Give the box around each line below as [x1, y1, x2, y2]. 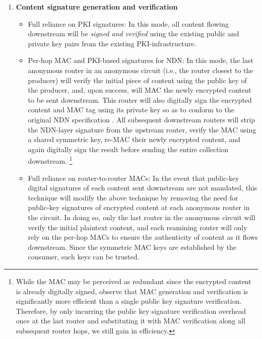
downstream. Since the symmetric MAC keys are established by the [28, 241, 237, 252]
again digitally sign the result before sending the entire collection [28, 144, 229, 154]
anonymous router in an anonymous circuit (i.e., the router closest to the [28, 64, 253, 75]
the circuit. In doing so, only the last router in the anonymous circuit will [28, 212, 255, 222]
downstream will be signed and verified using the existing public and [28, 28, 239, 39]
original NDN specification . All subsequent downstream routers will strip [28, 114, 255, 124]
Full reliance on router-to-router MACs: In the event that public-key [28, 172, 239, 183]
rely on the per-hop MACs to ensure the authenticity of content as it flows [28, 232, 258, 242]
